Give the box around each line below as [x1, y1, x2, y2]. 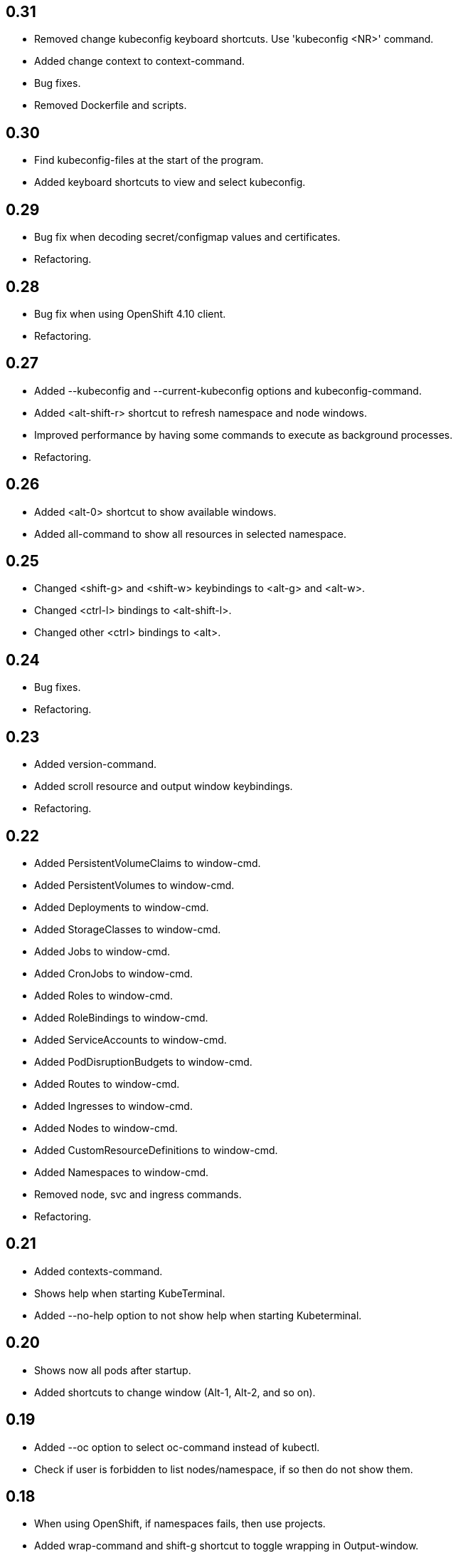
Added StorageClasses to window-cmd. [34, 923, 221, 936]
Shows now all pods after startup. [34, 1364, 191, 1376]
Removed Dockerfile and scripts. [34, 99, 187, 112]
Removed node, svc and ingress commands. [34, 1188, 242, 1201]
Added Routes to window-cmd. [34, 1078, 180, 1091]
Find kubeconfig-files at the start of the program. [34, 154, 264, 167]
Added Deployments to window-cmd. [34, 901, 209, 914]
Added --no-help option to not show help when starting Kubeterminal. [34, 1309, 362, 1321]
